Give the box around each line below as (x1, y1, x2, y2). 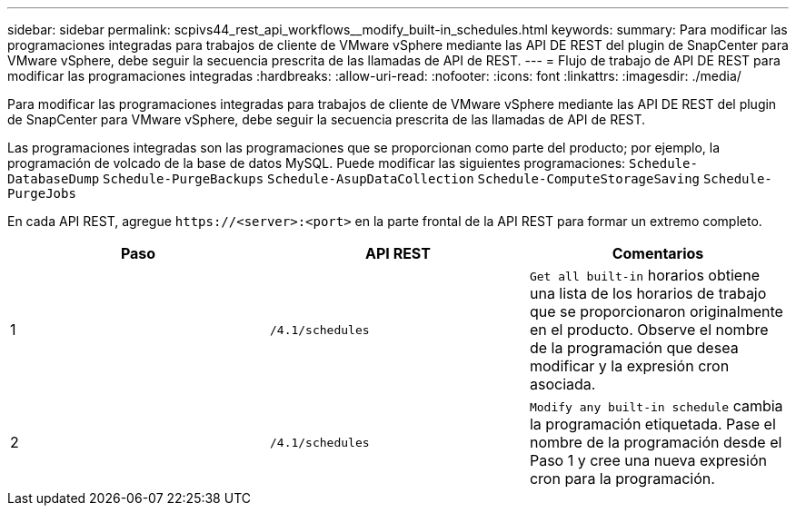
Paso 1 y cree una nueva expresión (529, 451, 767, 469)
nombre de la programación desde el (529, 433, 782, 451)
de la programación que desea (529, 339, 739, 357)
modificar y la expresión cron (529, 357, 730, 375)
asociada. (529, 375, 596, 393)
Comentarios (612, 244, 704, 262)
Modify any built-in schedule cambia (529, 397, 783, 415)
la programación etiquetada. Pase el (529, 415, 776, 433)
